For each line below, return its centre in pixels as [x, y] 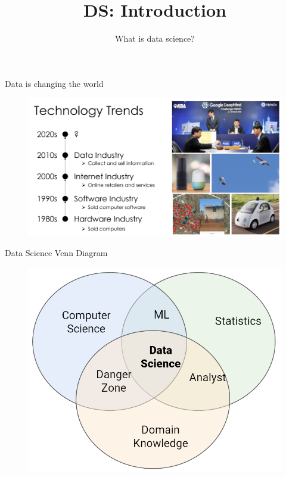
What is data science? [155, 38]
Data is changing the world [54, 83]
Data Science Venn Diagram [56, 252]
